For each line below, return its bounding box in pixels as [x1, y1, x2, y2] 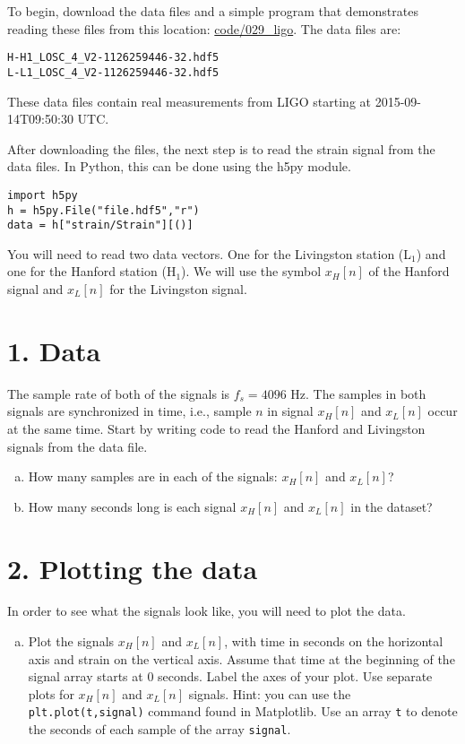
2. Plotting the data [7, 549, 258, 586]
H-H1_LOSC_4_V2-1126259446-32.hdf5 [7, 51, 220, 65]
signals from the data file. [7, 437, 148, 455]
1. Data [7, 332, 101, 368]
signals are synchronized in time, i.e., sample [7, 402, 252, 420]
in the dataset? [350, 497, 433, 515]
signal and [7, 280, 64, 298]
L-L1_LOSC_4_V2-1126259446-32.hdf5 [7, 65, 220, 79]
